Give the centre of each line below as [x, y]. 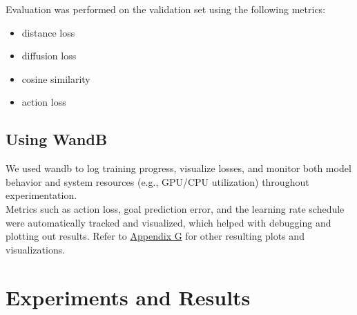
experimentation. [41, 195]
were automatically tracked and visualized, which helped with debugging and [168, 222]
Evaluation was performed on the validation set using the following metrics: [166, 9]
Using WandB [57, 139]
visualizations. [36, 249]
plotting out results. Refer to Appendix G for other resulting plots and [155, 236]
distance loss [48, 32]
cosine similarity [56, 78]
